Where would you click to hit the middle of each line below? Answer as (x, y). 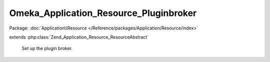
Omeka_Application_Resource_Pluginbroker (103, 13)
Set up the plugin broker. (47, 48)
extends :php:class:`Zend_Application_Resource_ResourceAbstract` (79, 37)
